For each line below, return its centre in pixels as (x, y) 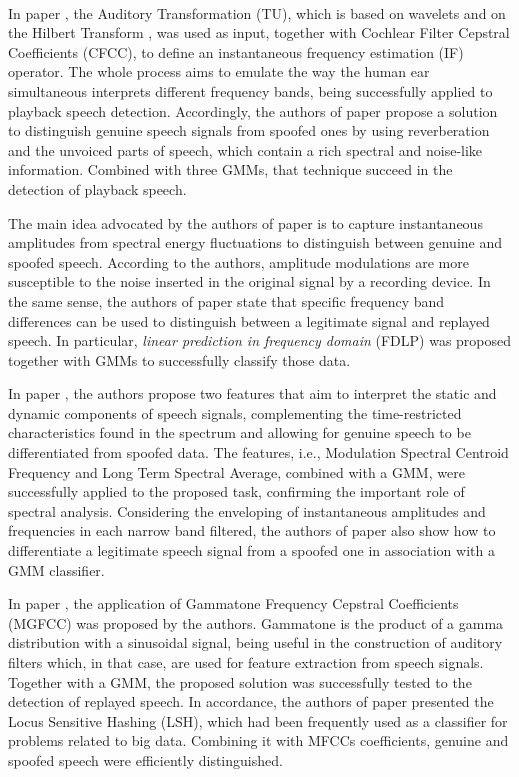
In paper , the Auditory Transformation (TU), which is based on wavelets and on (257, 12)
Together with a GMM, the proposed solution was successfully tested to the (240, 681)
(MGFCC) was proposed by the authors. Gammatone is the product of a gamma (256, 622)
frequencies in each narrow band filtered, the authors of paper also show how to (252, 530)
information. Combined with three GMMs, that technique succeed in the (230, 169)
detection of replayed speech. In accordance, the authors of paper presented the (251, 701)
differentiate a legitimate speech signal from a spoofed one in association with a (251, 550)
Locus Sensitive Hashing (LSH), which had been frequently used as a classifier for (258, 720)
